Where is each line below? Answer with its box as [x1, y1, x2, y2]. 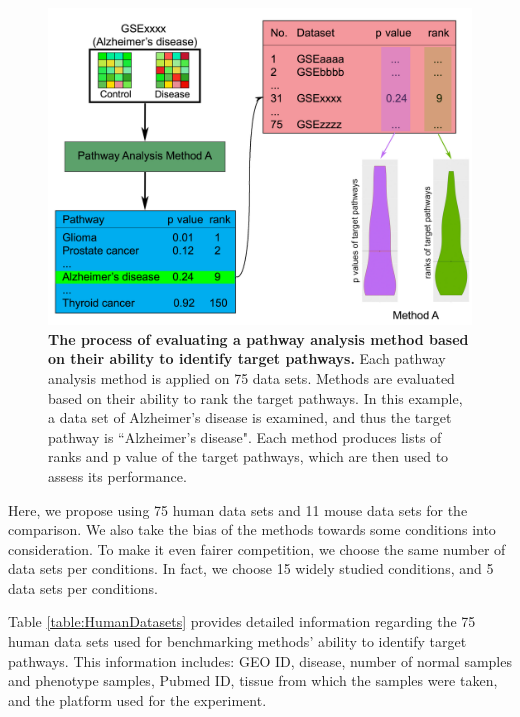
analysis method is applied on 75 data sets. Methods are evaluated [48, 367, 455, 388]
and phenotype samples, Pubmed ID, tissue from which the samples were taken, [8, 670, 498, 691]
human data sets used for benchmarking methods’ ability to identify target [8, 631, 467, 652]
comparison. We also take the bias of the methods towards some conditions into [8, 519, 496, 540]
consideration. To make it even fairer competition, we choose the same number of [8, 538, 506, 559]
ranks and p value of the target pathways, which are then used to [48, 446, 449, 467]
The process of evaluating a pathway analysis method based [48, 328, 469, 349]
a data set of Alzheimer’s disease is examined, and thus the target [48, 407, 452, 428]
